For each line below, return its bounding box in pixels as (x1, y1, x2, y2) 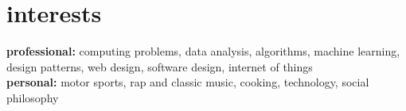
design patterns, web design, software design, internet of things (6, 58, 313, 75)
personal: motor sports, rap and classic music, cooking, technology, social (6, 74, 369, 90)
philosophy (6, 89, 59, 105)
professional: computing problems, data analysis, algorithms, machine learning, (6, 43, 400, 59)
